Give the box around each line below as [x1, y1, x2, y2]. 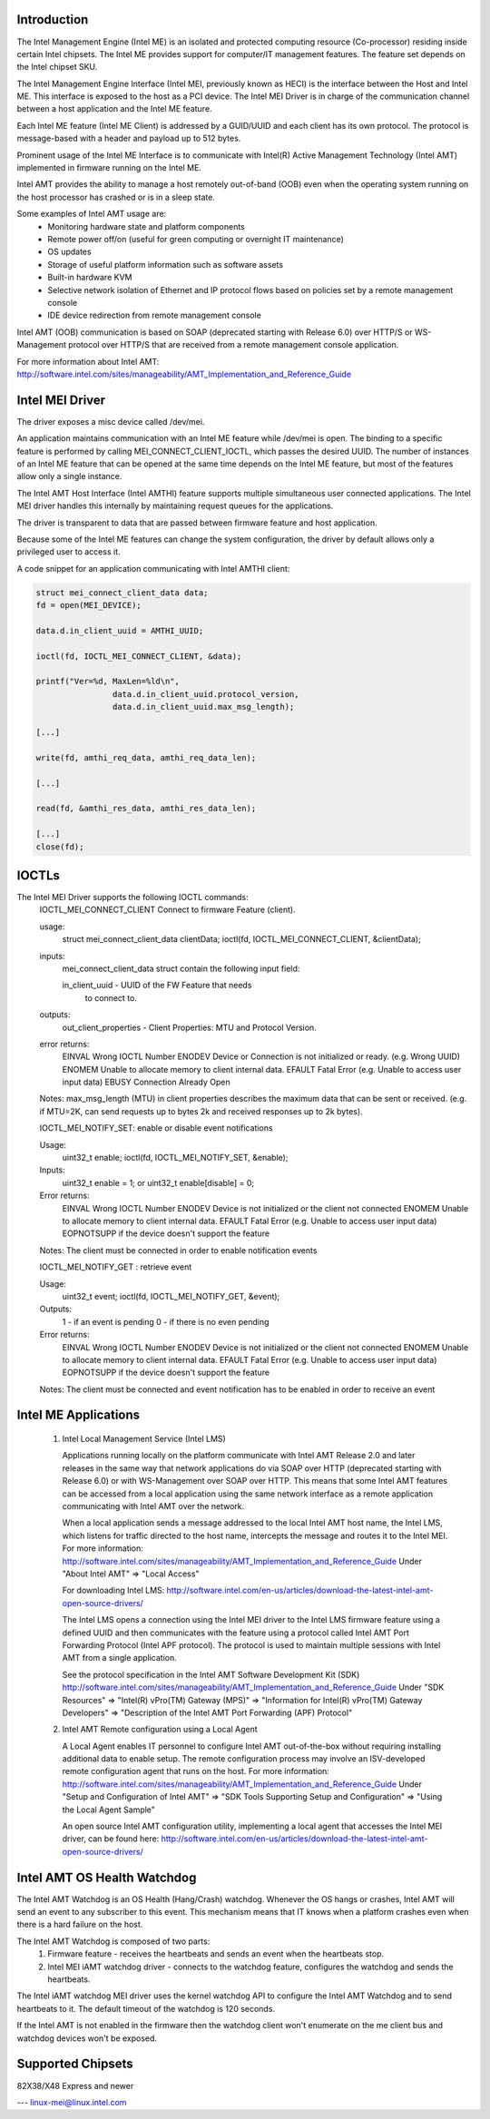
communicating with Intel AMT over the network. [62, 1501, 245, 1512]
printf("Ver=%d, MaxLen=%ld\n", [35, 676, 181, 687]
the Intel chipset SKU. [16, 62, 98, 73]
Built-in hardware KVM [47, 272, 132, 283]
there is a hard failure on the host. [16, 1919, 143, 1930]
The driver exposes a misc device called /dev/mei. [16, 416, 205, 427]
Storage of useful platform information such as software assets [47, 259, 284, 270]
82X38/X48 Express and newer [16, 2080, 134, 2091]
